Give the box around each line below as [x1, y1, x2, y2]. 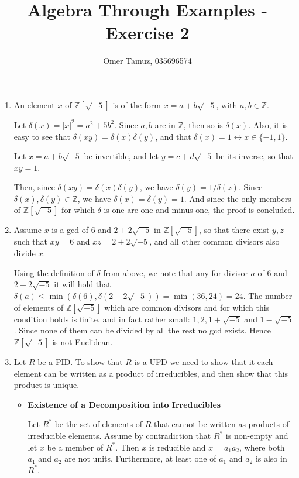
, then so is [183, 118, 223, 130]
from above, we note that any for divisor [103, 266, 248, 278]
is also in [255, 452, 287, 465]
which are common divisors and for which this [104, 301, 270, 313]
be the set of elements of [54, 418, 143, 430]
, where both [239, 441, 285, 453]
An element [13, 98, 55, 111]
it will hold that [54, 278, 111, 290]
